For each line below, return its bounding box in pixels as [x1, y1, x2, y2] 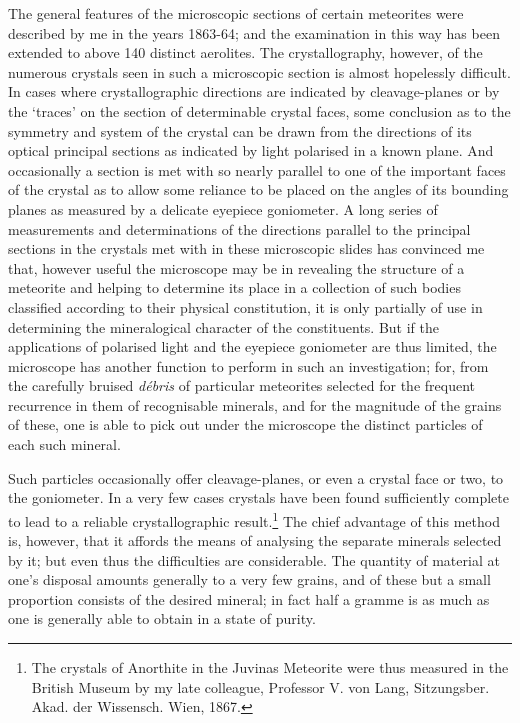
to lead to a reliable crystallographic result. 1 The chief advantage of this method [8, 507, 500, 531]
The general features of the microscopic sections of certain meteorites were [8, 3, 464, 23]
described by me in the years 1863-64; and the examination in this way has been [8, 22, 500, 43]
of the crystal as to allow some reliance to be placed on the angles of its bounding [8, 179, 509, 200]
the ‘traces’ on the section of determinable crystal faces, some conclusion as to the [8, 100, 511, 121]
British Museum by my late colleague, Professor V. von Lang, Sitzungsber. [31, 676, 490, 697]
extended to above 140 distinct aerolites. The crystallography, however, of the [8, 42, 483, 63]
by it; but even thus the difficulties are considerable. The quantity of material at [8, 549, 500, 570]
